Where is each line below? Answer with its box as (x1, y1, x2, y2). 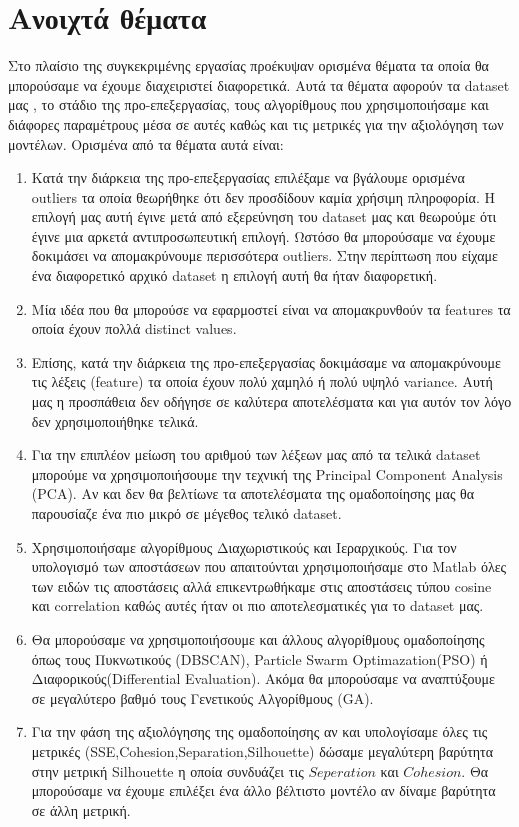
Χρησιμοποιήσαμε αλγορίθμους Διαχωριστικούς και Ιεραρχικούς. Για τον (31, 536, 457, 557)
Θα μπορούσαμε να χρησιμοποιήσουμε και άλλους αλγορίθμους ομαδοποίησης (31, 628, 485, 649)
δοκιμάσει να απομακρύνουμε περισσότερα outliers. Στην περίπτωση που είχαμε (31, 245, 498, 266)
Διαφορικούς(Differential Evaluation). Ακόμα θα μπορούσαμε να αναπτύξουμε (31, 668, 495, 689)
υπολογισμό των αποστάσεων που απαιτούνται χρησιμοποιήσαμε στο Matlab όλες (31, 556, 507, 577)
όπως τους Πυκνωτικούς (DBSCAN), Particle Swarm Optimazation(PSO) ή (31, 648, 488, 669)
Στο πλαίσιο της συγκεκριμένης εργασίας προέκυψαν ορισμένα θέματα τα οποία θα (8, 55, 489, 76)
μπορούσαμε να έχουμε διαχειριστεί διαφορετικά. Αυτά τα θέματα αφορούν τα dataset (8, 74, 510, 95)
